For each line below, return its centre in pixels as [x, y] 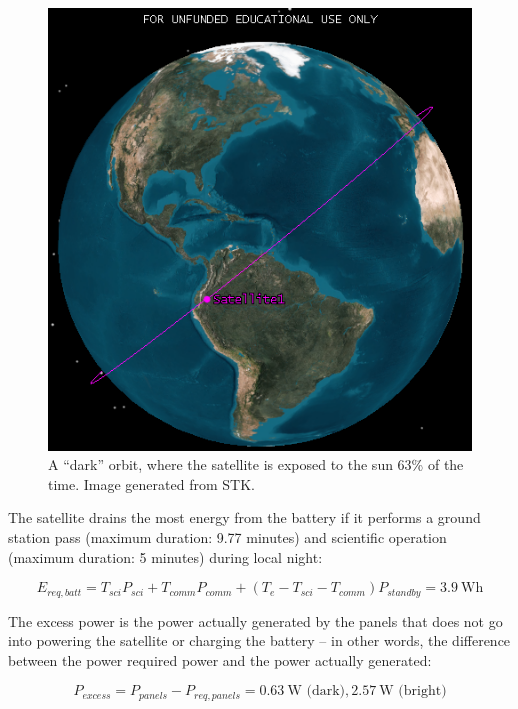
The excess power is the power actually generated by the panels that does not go [255, 620]
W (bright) [413, 691]
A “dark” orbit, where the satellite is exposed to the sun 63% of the [256, 464]
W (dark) [316, 691]
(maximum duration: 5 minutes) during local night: [165, 556]
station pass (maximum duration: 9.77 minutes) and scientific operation [227, 537]
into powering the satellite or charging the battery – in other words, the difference [259, 640]
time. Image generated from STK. [151, 483]
